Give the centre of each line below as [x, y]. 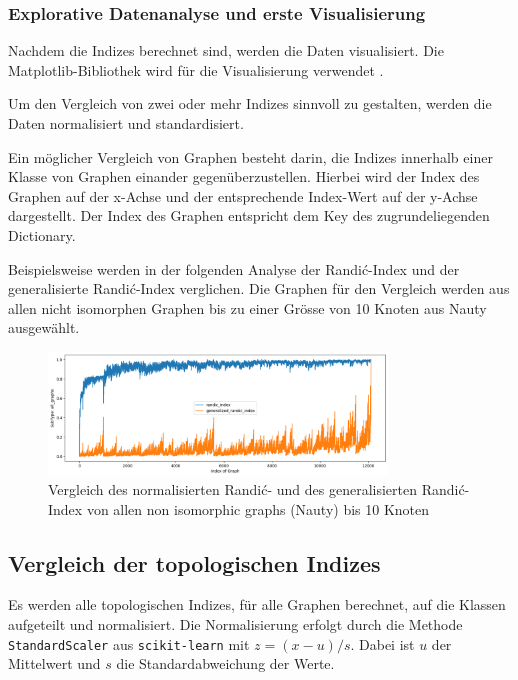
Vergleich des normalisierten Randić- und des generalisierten [232, 489]
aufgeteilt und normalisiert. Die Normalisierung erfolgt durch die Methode [235, 624]
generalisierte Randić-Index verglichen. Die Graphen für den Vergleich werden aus [259, 288]
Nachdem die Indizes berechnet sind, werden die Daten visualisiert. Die [226, 50]
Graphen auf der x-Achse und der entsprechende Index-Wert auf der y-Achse [243, 195]
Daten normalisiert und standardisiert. [126, 123]
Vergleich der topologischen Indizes [194, 562]
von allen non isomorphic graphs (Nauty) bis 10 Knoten [258, 508]
